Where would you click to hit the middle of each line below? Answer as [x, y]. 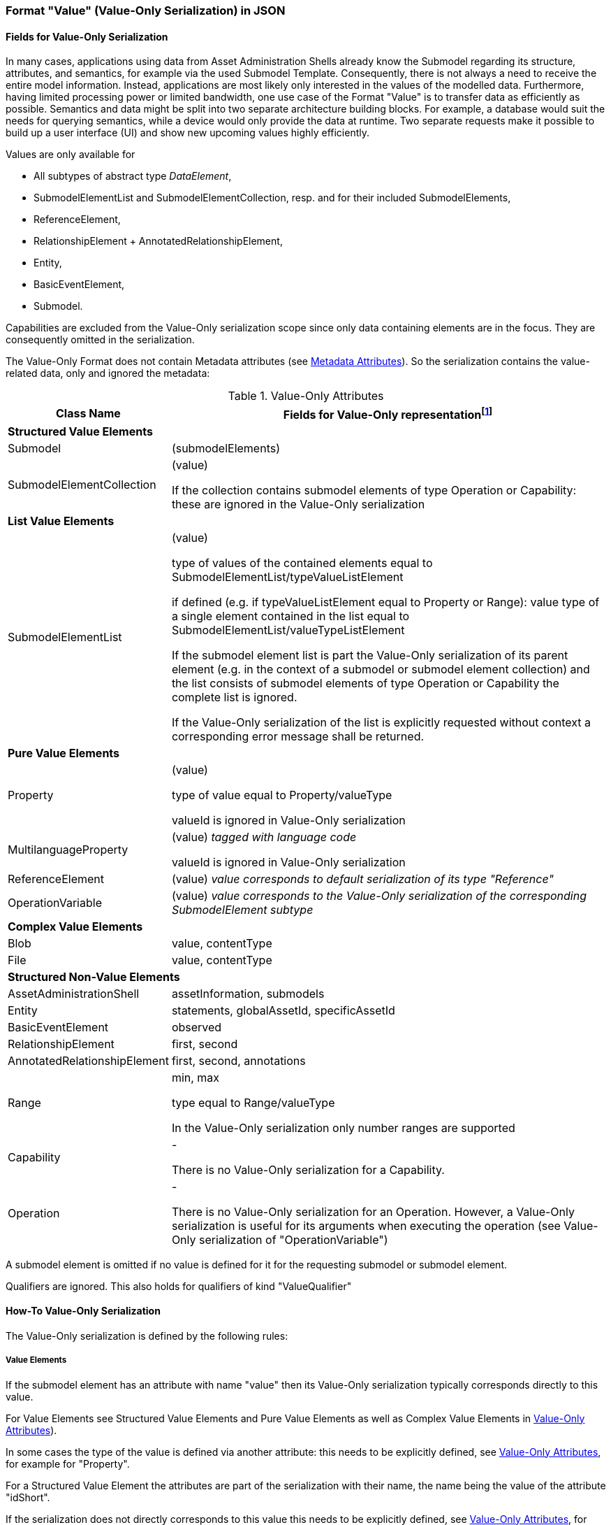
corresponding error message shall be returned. [298, 736]
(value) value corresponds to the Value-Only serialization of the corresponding [379, 895]
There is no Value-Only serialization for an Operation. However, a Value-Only [373, 1211]
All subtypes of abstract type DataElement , [133, 176]
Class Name [88, 413]
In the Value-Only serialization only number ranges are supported [343, 1127]
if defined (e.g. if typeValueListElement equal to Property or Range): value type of [385, 602]
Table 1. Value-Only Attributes [306, 396]
